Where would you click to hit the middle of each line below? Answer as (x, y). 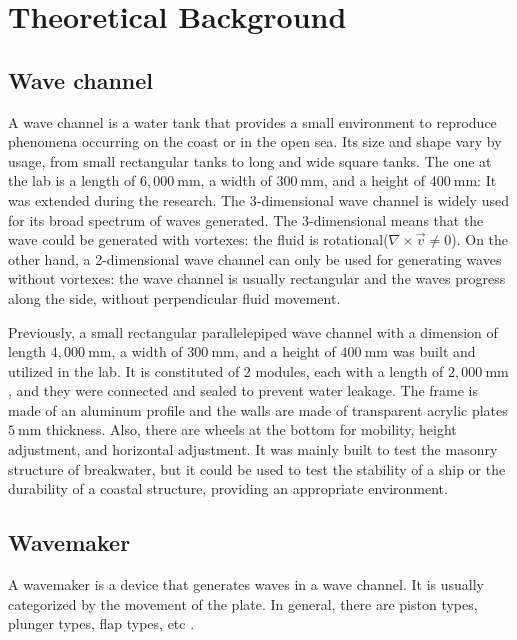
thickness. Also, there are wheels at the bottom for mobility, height (251, 429)
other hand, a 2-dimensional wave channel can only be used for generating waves (255, 258)
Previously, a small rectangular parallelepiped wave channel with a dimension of (253, 331)
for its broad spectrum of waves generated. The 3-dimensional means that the (246, 219)
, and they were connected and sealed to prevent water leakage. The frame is (243, 390)
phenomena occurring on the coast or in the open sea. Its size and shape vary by (255, 141)
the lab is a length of (72, 180)
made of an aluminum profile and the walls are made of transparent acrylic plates (258, 409)
